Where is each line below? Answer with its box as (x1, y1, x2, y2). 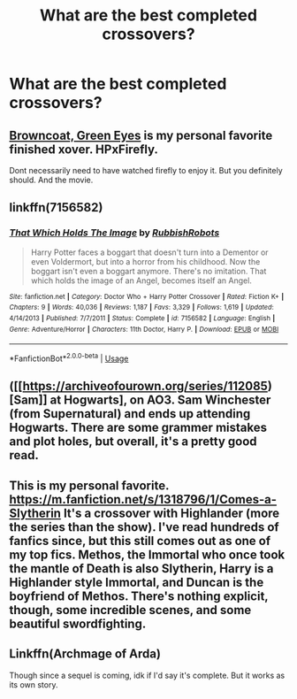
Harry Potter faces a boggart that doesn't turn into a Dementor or (30, 247, 269, 257)
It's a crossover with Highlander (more (63, 505, 280, 520)
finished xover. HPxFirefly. (9, 142, 159, 157)
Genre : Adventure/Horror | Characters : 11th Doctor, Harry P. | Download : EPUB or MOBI (9, 325, 279, 334)
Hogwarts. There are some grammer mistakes (9, 420, 268, 435)
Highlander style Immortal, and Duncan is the (9, 574, 264, 589)
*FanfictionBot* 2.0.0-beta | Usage (9, 351, 129, 364)
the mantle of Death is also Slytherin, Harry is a (9, 561, 274, 576)
